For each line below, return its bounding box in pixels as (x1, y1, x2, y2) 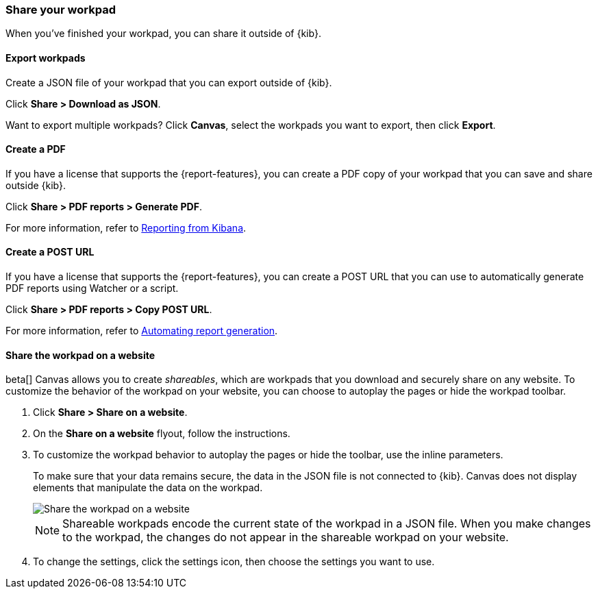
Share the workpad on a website (5, 349, 155, 361)
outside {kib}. (5, 179, 66, 191)
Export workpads (5, 51, 86, 64)
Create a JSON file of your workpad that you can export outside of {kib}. (5, 76, 332, 88)
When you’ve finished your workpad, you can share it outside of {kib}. (5, 27, 321, 40)
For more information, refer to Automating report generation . (5, 325, 278, 337)
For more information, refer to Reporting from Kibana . (5, 221, 247, 234)
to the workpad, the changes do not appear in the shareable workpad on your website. (62, 530, 509, 545)
